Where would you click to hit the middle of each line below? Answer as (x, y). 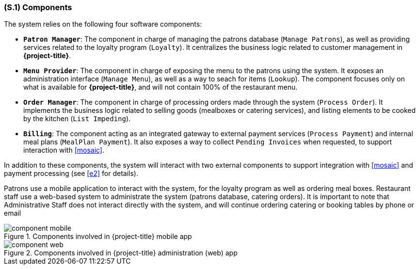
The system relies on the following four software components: (103, 24)
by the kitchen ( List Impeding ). (77, 119)
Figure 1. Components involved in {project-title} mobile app (98, 237)
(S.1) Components (38, 7)
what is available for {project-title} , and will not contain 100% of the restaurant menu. (161, 87)
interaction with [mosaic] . (64, 150)
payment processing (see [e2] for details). (71, 174)
